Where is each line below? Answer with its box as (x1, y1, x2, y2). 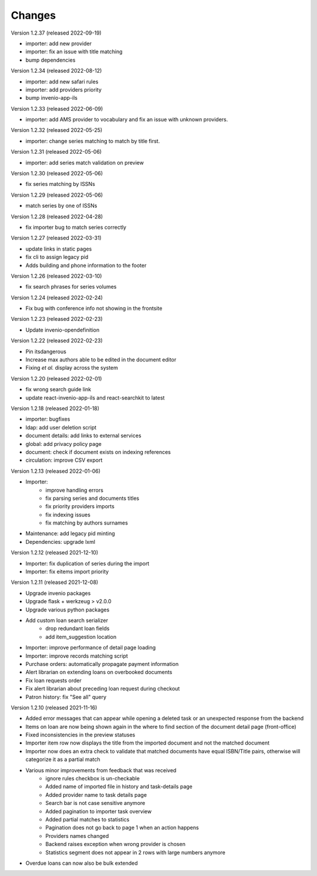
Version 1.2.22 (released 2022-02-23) (11, 337, 103, 344)
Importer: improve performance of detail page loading (25, 644, 156, 651)
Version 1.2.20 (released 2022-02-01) (11, 375, 102, 382)
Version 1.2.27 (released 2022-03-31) (11, 235, 102, 242)
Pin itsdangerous (25, 348, 67, 355)
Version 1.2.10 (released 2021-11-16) (11, 704, 97, 711)
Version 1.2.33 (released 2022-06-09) (11, 105, 103, 112)
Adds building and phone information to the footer (25, 262, 147, 269)
